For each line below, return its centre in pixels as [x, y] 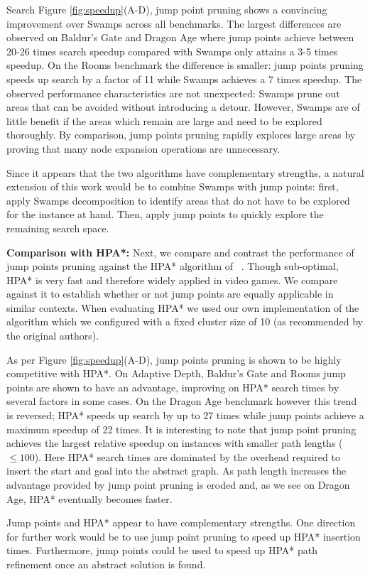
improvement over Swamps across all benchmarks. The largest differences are [174, 23]
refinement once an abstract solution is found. [106, 564]
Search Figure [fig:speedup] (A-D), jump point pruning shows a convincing [167, 9]
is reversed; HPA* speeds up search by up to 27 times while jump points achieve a [185, 415]
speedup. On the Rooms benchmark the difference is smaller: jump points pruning [185, 65]
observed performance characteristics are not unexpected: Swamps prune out [173, 93]
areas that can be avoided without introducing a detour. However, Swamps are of [183, 107]
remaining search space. [58, 228]
